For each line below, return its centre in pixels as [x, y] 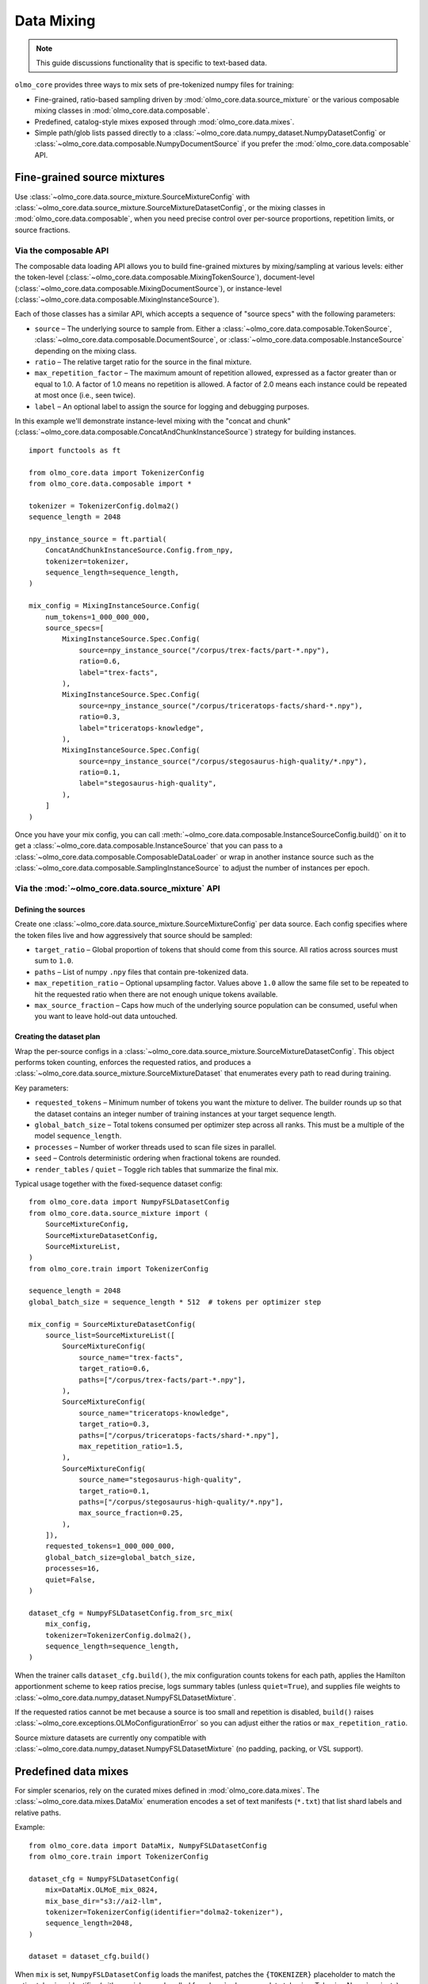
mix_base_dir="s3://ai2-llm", [103, 1901]
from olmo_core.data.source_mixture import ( [119, 1213]
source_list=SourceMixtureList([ [110, 1336]
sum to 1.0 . [54, 961]
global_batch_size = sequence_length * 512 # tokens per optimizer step [175, 1302]
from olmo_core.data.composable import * [110, 483]
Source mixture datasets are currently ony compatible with [110, 1737]
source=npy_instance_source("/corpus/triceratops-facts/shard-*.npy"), [221, 706]
